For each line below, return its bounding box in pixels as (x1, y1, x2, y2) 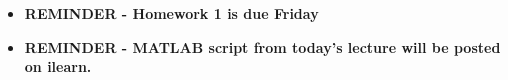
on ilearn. (24, 56, 92, 77)
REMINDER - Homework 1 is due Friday (24, 3, 319, 23)
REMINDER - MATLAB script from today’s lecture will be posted (24, 36, 501, 57)
